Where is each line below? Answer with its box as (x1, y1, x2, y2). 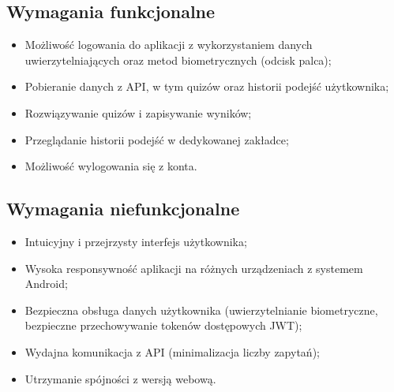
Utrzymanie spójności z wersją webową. (24, 370, 216, 386)
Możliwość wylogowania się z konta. (24, 158, 197, 174)
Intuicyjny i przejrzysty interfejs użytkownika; (24, 233, 247, 249)
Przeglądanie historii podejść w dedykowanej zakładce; (24, 131, 289, 147)
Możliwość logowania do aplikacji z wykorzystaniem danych (24, 36, 313, 53)
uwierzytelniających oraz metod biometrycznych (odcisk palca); (24, 51, 332, 68)
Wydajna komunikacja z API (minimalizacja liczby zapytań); (24, 343, 320, 360)
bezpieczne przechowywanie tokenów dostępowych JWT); (24, 317, 302, 334)
